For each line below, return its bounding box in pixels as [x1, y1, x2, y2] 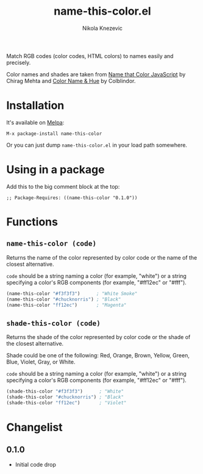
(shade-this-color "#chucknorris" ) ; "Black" [6, 394, 124, 401]
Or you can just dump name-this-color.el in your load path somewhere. [6, 141, 188, 148]
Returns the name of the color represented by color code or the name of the [6, 253, 198, 261]
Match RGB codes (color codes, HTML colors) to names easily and [6, 52, 174, 59]
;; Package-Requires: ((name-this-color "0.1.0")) [6, 194, 138, 201]
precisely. [6, 59, 31, 66]
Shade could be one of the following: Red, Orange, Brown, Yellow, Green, [6, 352, 190, 359]
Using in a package [6, 163, 105, 177]
